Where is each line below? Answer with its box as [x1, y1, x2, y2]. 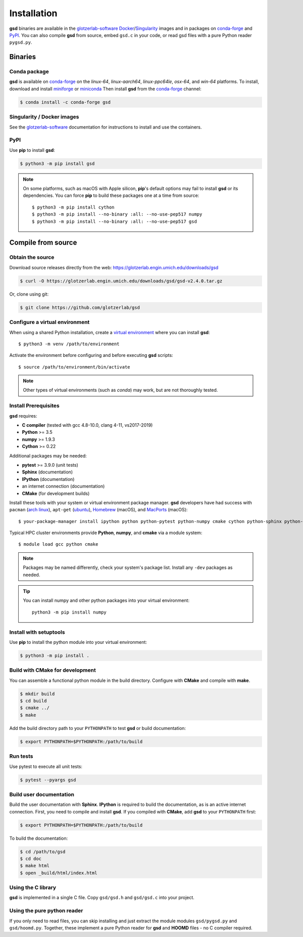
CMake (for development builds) [22, 490, 90, 496]
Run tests [9, 753, 33, 760]
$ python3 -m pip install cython [32, 204, 115, 210]
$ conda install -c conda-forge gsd [20, 99, 111, 105]
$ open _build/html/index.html [20, 870, 98, 876]
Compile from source [9, 238, 77, 247]
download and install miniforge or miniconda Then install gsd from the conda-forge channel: [9, 86, 201, 92]
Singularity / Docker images [9, 113, 79, 120]
